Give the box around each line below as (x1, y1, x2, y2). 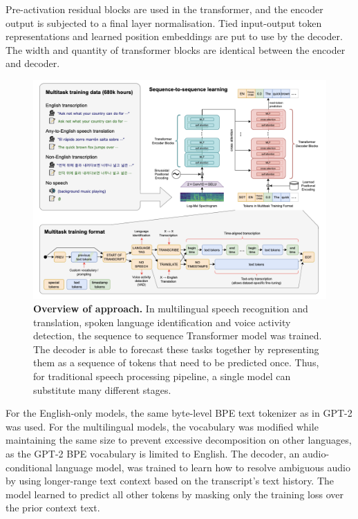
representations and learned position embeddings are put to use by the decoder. (6, 29, 343, 44)
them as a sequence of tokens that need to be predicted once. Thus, (33, 355, 319, 370)
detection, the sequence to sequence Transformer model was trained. (33, 328, 322, 343)
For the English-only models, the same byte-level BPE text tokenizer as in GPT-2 (6, 406, 352, 420)
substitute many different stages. (33, 382, 171, 397)
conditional (6, 460, 53, 474)
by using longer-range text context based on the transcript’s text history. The (6, 473, 335, 488)
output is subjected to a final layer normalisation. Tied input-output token (6, 15, 322, 30)
